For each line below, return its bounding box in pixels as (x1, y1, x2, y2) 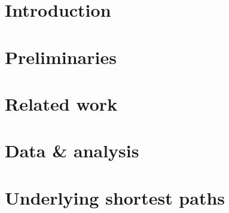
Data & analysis (5, 138, 139, 163)
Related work (5, 91, 118, 115)
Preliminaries (5, 44, 117, 69)
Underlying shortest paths (5, 185, 225, 209)
